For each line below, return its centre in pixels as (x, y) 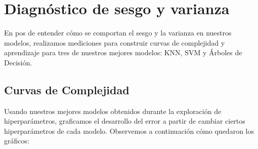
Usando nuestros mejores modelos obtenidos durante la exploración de (113, 111)
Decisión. (18, 62)
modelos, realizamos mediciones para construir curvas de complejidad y (115, 42)
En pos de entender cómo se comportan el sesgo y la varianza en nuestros (118, 33)
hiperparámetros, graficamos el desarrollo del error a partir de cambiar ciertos (125, 121)
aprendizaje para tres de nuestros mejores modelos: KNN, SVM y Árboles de (123, 52)
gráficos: (17, 141)
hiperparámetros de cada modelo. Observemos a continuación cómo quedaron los (129, 131)
